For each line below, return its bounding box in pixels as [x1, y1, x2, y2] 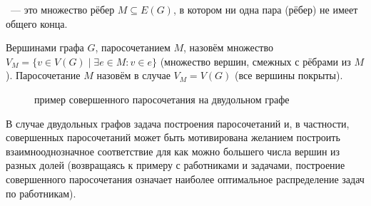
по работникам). [6, 185, 76, 200]
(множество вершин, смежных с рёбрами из [160, 53, 351, 68]
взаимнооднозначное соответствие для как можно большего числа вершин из [6, 143, 340, 158]
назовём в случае [96, 68, 171, 83]
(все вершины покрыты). [234, 68, 343, 83]
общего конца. [6, 16, 68, 31]
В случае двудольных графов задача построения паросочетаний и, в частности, [6, 115, 350, 130]
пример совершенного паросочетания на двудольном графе [34, 91, 290, 106]
